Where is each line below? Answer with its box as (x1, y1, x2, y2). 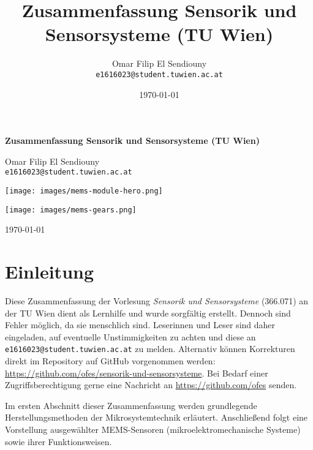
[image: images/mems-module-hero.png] (5, 187, 163, 195)
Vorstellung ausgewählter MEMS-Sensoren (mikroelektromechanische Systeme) (5, 423, 301, 436)
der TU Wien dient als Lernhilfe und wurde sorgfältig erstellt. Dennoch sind (5, 306, 291, 319)
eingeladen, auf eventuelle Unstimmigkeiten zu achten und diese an (5, 330, 256, 343)
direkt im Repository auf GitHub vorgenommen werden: (5, 354, 216, 367)
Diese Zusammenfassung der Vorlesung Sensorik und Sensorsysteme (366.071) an (5, 294, 309, 307)
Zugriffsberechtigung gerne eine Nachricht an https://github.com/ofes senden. (5, 378, 297, 391)
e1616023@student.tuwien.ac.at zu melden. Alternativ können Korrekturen (5, 342, 295, 355)
